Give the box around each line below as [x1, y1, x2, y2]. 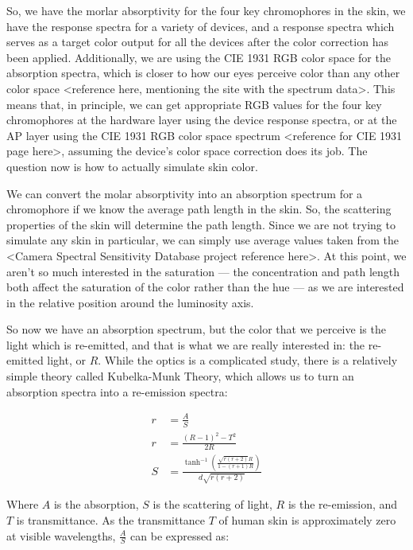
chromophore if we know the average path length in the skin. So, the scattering [6, 201, 392, 217]
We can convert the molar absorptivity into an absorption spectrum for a [6, 185, 363, 201]
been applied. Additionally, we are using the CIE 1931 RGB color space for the [6, 49, 391, 65]
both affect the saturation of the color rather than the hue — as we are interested [6, 279, 404, 295]
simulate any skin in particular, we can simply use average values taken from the [6, 232, 399, 248]
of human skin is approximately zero [218, 512, 396, 528]
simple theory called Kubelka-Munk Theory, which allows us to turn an [6, 368, 354, 384]
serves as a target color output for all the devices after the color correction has [6, 33, 388, 50]
